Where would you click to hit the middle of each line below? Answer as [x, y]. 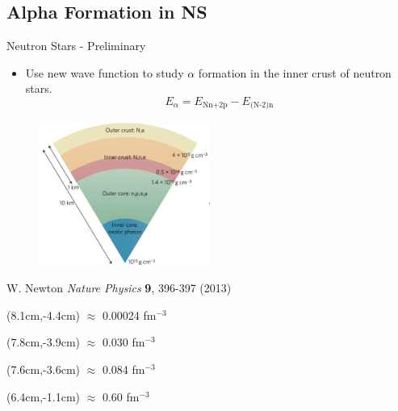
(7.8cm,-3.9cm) [43, 342]
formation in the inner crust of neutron [295, 72]
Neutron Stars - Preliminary [76, 46]
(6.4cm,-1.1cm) [43, 396]
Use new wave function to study [105, 72]
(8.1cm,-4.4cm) [43, 315]
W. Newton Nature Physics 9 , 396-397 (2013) [119, 288]
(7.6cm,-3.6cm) [43, 369]
